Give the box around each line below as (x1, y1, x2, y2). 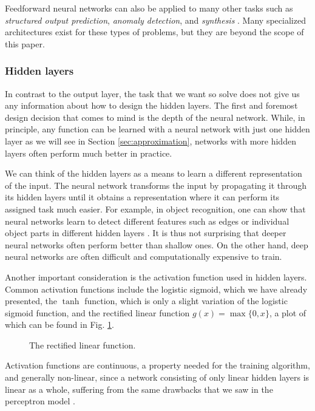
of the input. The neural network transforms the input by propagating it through (5, 178, 307, 191)
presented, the (5, 294, 58, 307)
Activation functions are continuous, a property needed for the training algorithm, (5, 359, 310, 372)
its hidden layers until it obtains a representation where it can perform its (5, 191, 280, 203)
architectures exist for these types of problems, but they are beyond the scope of (5, 25, 304, 38)
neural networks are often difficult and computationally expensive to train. (5, 250, 282, 263)
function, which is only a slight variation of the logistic (84, 294, 288, 307)
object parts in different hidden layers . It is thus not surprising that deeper (5, 226, 286, 239)
